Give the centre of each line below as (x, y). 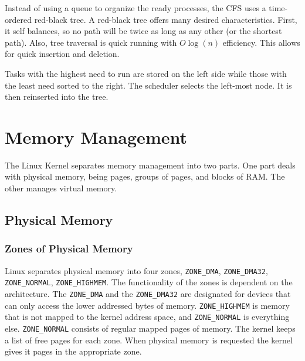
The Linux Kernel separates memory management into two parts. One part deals (150, 165)
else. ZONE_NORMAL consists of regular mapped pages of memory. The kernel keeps (150, 328)
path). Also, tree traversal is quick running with (91, 42)
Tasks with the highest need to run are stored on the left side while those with (146, 73)
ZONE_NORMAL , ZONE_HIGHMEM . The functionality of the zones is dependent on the (149, 282)
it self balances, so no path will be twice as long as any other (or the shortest (143, 31)
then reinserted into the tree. (57, 97)
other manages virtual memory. (61, 188)
